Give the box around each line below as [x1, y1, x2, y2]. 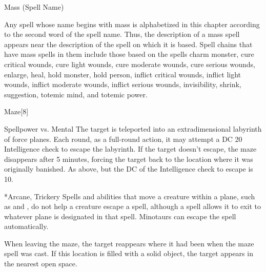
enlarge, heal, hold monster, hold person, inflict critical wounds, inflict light [4, 69, 241, 79]
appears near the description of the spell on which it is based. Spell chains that [4, 38, 253, 49]
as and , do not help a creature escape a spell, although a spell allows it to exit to [4, 201, 261, 212]
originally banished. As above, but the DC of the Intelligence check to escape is [4, 163, 253, 174]
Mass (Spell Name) [4, 2, 64, 12]
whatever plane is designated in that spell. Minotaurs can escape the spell [4, 211, 236, 221]
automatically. [4, 221, 49, 232]
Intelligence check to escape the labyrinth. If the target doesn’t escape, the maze [4, 143, 257, 154]
